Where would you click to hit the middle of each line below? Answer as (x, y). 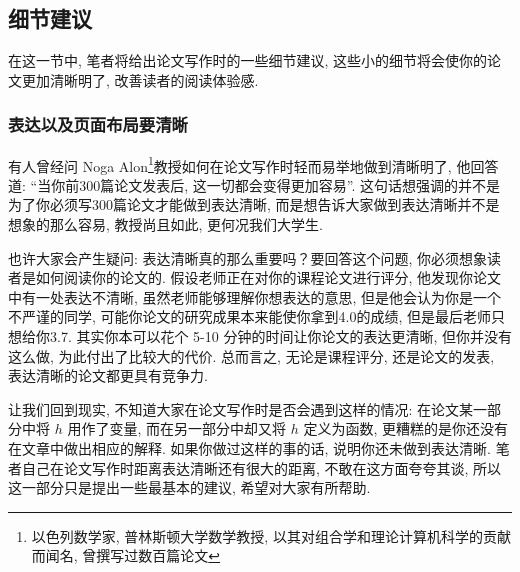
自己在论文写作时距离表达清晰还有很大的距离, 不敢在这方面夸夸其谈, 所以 (261, 467)
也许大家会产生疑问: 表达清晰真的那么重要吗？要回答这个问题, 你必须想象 (248, 257)
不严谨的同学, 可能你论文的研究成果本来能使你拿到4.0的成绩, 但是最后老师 (249, 316)
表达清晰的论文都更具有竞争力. (108, 375)
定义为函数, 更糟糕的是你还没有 (405, 428)
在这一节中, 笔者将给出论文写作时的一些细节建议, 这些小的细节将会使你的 (248, 60)
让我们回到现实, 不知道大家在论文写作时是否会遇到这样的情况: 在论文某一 (248, 408)
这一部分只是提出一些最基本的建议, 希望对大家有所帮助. (189, 487)
